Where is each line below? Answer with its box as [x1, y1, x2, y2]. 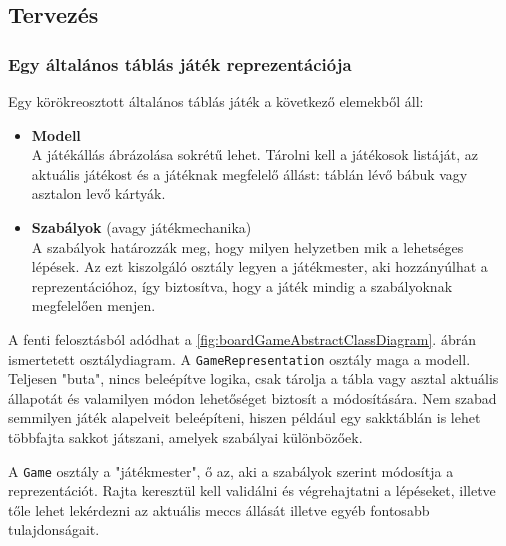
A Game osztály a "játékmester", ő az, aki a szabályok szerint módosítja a [8, 460, 454, 481]
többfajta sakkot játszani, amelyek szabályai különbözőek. [8, 426, 363, 447]
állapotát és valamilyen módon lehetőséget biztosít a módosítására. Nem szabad [8, 387, 497, 408]
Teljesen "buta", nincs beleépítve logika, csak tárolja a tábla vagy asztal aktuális [8, 368, 499, 389]
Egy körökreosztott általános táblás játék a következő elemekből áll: [8, 91, 424, 111]
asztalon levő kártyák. [31, 183, 166, 204]
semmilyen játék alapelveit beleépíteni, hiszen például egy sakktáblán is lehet [8, 407, 481, 428]
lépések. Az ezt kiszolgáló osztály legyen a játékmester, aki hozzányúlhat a [31, 256, 488, 277]
